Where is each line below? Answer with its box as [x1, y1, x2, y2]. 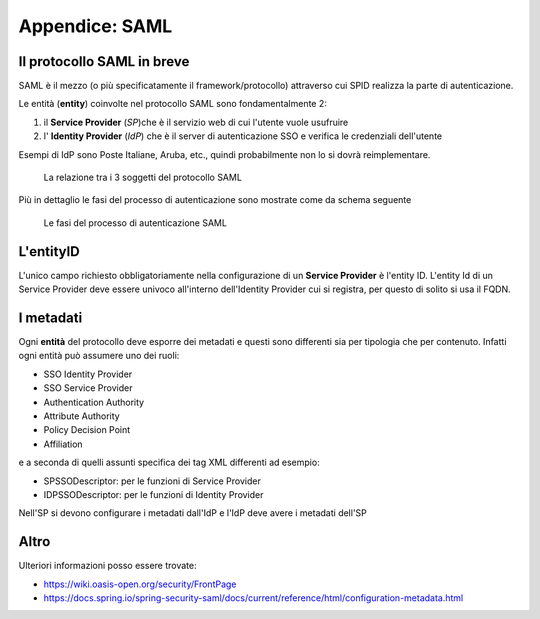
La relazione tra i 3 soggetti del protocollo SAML [43, 171, 242, 184]
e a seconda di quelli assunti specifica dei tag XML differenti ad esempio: [18, 456, 320, 469]
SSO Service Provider [43, 382, 133, 394]
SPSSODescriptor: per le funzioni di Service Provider [43, 475, 262, 487]
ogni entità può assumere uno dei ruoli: [18, 350, 180, 362]
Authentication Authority [43, 396, 145, 408]
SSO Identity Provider [43, 368, 133, 380]
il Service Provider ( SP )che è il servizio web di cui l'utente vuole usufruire [43, 116, 349, 128]
